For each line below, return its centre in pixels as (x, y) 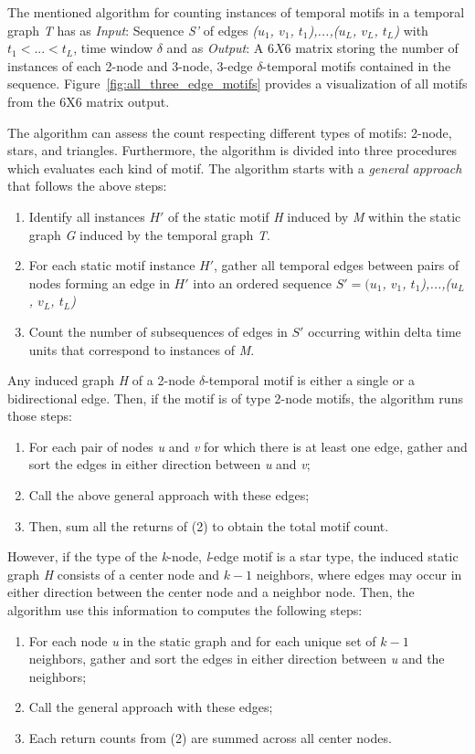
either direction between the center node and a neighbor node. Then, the (211, 592)
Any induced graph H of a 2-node (101, 380)
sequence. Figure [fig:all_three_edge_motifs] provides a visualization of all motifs (237, 84)
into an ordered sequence (263, 283)
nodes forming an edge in (99, 283)
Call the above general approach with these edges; (169, 495)
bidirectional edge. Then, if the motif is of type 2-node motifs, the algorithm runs (235, 398)
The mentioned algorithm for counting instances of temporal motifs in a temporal (236, 12)
